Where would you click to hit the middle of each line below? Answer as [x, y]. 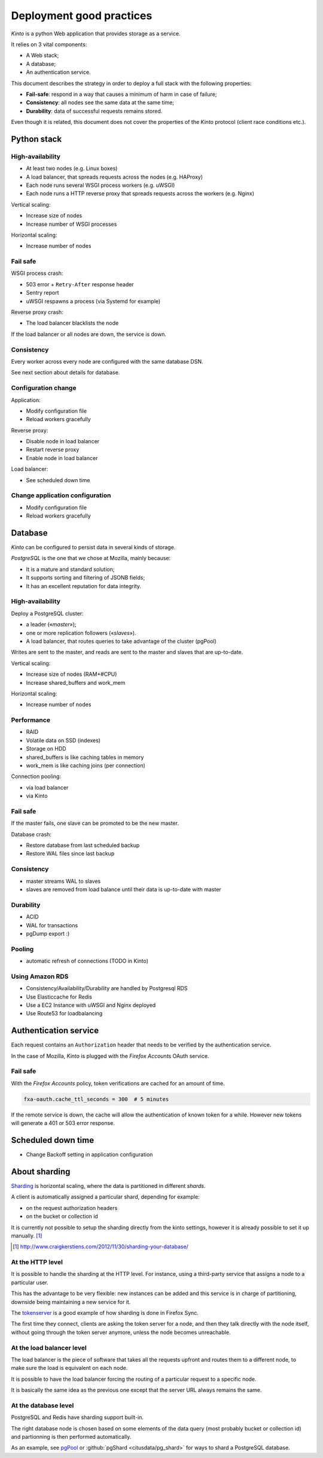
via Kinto [37, 796]
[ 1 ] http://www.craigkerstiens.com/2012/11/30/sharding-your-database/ [100, 1247]
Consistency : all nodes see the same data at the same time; [100, 102]
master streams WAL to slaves [63, 881]
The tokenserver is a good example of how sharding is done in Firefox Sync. [105, 1313]
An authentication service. [58, 72]
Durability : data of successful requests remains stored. [94, 111]
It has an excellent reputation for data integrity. [84, 586]
